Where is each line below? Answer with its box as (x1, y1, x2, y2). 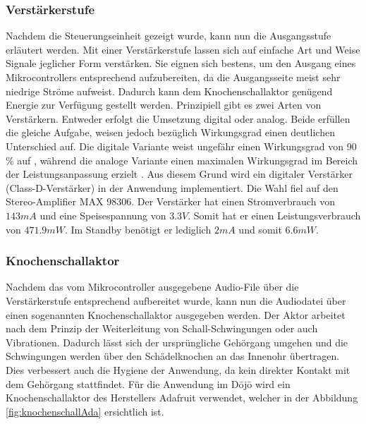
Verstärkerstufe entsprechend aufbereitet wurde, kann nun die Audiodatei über (6, 293, 346, 308)
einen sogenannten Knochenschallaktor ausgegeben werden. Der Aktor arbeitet (6, 307, 346, 322)
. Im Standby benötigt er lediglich (64, 222, 212, 236)
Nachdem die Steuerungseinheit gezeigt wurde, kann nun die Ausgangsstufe (6, 28, 331, 43)
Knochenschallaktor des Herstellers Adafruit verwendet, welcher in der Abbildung (6, 390, 358, 405)
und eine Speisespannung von (39, 207, 166, 222)
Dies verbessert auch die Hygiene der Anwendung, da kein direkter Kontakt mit (6, 362, 350, 377)
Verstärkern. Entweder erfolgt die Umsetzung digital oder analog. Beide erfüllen (6, 111, 350, 126)
